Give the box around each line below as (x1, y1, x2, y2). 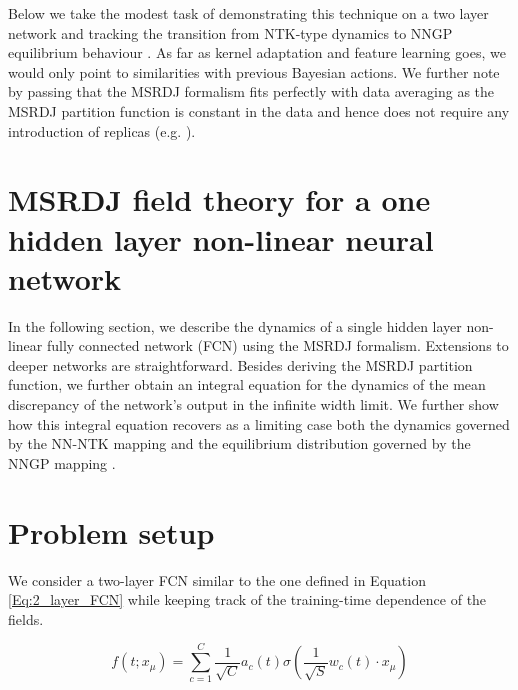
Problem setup (8, 511, 215, 552)
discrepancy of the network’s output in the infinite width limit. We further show (8, 394, 499, 415)
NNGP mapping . (8, 452, 116, 473)
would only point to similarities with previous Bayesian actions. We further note (8, 61, 500, 82)
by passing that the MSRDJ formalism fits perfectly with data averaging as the (8, 81, 495, 102)
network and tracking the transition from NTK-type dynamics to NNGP (8, 22, 453, 43)
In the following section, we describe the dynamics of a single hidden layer (8, 315, 462, 336)
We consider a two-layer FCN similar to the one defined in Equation (8, 569, 426, 590)
